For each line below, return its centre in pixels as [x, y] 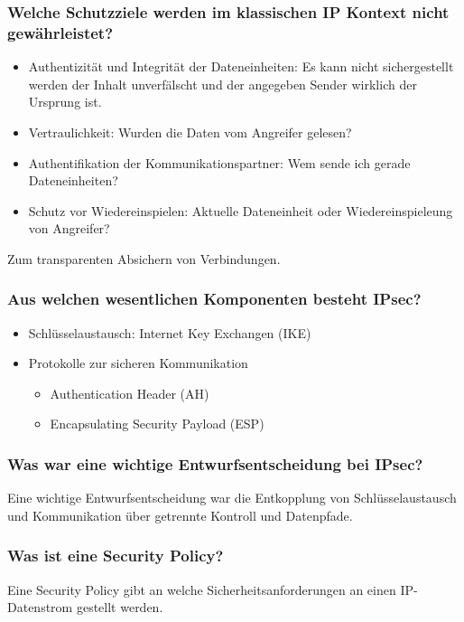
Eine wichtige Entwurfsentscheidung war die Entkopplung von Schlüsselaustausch [232, 498]
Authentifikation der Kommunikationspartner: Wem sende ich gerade [219, 162]
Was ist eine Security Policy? [116, 556]
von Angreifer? [69, 228]
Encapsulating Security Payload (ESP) [157, 424]
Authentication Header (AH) [130, 393]
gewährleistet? [60, 32]
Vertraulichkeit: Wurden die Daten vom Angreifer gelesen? [190, 132]
